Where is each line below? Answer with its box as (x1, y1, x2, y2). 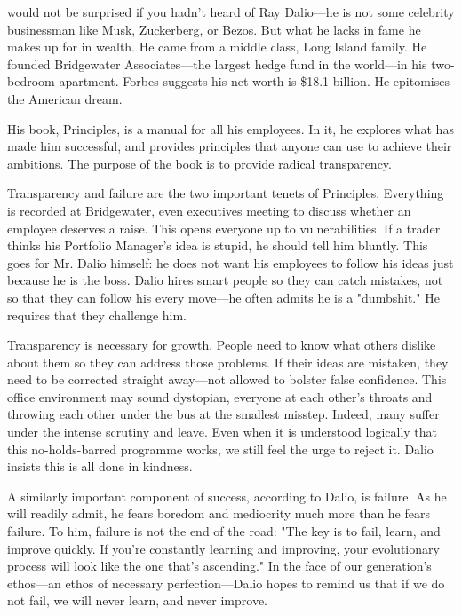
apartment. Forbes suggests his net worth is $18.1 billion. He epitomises (59, 72, 450, 91)
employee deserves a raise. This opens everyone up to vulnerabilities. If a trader (7, 218, 441, 237)
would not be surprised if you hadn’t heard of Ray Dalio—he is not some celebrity (7, 3, 455, 20)
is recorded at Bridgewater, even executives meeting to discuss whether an (7, 201, 411, 219)
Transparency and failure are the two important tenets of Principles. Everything (7, 184, 444, 202)
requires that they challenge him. (7, 305, 187, 324)
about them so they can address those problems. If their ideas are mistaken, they (7, 352, 449, 371)
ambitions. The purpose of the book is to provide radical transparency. (7, 154, 392, 172)
